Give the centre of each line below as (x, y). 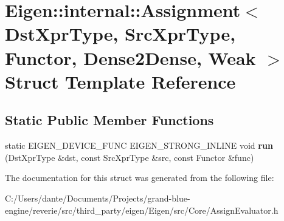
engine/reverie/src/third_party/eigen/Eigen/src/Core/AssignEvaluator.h (142, 210)
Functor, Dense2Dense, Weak (130, 57)
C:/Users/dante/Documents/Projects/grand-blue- (98, 198)
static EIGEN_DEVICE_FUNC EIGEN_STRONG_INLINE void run (139, 145)
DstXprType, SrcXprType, (120, 34)
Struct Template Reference (120, 81)
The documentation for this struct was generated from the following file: (140, 178)
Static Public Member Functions (109, 120)
